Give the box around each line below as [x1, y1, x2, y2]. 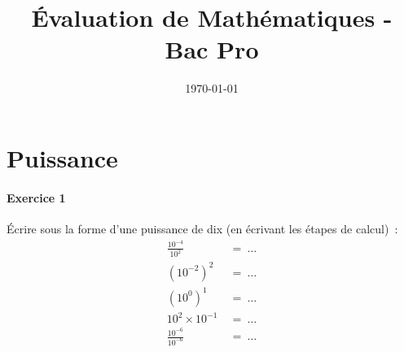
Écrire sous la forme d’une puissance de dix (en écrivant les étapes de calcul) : [7, 219, 398, 237]
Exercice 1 [7, 189, 66, 206]
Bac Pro [165, 33, 259, 66]
